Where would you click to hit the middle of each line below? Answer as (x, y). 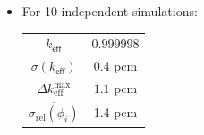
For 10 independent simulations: (110, 11)
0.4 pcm (115, 66)
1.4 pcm (115, 112)
